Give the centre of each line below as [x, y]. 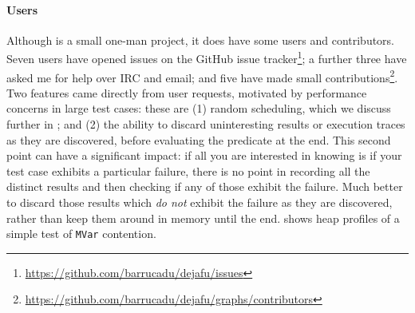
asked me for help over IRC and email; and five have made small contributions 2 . [202, 76]
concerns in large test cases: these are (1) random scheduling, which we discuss [199, 108]
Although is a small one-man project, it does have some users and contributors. [201, 40]
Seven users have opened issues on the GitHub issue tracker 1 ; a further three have [207, 57]
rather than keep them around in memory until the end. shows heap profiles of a [203, 218]
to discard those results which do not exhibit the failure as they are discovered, [200, 202]
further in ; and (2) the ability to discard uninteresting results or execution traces [206, 124]
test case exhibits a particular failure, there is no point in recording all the [188, 170]
